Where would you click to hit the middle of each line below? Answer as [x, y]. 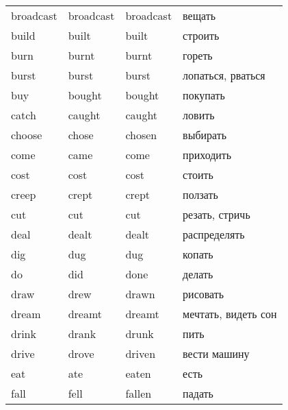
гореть [198, 55]
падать [198, 393]
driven [141, 353]
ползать [200, 194]
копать [198, 254]
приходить [207, 155]
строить [201, 35]
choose [27, 135]
